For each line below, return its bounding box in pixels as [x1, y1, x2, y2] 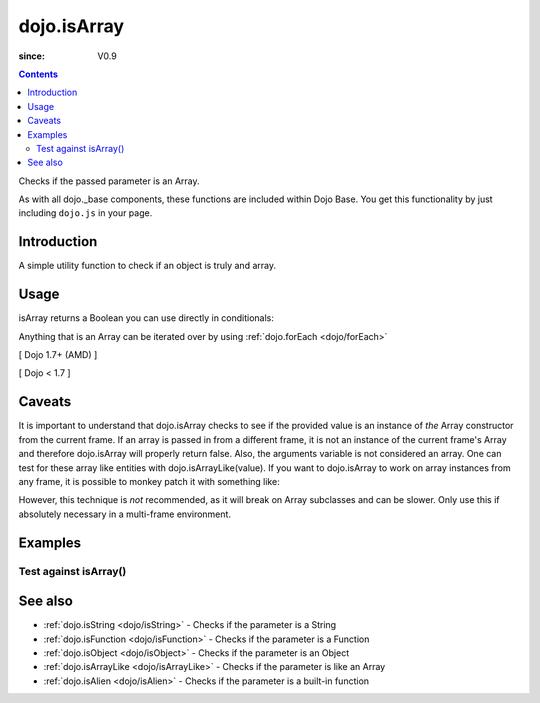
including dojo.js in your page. [18, 207, 153, 219]
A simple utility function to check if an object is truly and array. [18, 260, 277, 272]
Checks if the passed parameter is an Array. [18, 175, 200, 187]
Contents [18, 68, 59, 80]
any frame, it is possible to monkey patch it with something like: [18, 475, 280, 487]
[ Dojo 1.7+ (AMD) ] [18, 349, 98, 361]
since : [18, 50, 45, 62]
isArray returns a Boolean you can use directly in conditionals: [18, 312, 275, 324]
